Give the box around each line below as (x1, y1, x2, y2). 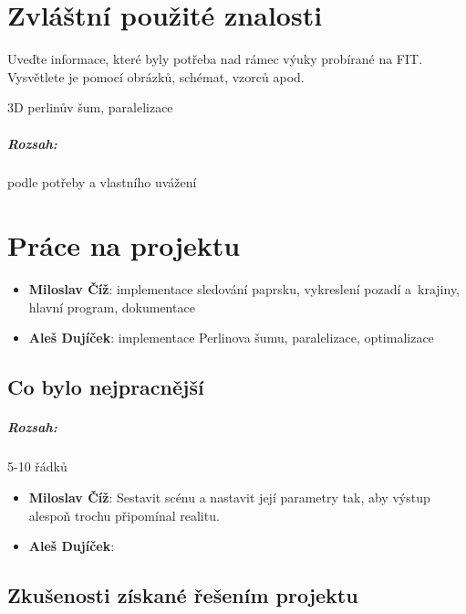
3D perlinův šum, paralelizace (7, 98, 173, 117)
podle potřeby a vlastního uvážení (7, 173, 197, 192)
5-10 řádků (7, 457, 67, 476)
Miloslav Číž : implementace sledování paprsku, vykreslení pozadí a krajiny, (28, 280, 460, 299)
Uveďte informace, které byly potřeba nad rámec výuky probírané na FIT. (7, 49, 423, 69)
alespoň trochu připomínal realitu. (28, 505, 220, 524)
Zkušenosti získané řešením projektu (7, 581, 358, 609)
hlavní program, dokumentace (28, 297, 195, 316)
